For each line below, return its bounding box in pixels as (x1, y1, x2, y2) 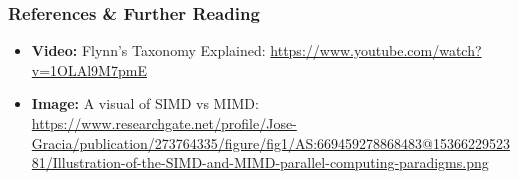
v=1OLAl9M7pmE (31, 59, 147, 80)
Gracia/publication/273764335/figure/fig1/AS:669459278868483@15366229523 (31, 132, 510, 153)
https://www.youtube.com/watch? (270, 40, 482, 61)
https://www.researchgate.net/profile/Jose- (31, 113, 297, 133)
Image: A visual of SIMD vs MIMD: (31, 93, 259, 114)
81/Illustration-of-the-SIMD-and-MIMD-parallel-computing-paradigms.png (31, 152, 489, 173)
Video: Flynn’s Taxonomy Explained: (31, 40, 266, 61)
